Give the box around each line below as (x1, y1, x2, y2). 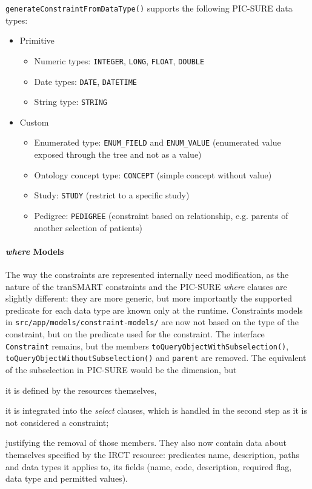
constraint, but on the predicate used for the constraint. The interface (5, 328, 265, 340)
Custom (19, 115, 49, 128)
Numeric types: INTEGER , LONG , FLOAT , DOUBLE (34, 54, 205, 67)
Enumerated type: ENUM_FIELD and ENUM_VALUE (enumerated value (34, 136, 281, 149)
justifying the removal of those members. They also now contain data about (5, 436, 287, 449)
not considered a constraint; (5, 416, 109, 428)
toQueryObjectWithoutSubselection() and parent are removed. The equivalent (5, 351, 307, 364)
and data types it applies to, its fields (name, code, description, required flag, (5, 460, 292, 473)
